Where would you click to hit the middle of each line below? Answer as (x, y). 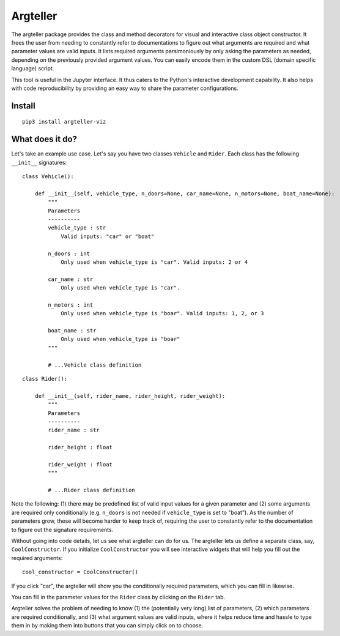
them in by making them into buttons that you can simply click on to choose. (107, 626)
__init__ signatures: (39, 162)
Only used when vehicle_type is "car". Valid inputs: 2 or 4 (154, 262)
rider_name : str (74, 430)
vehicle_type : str (77, 228)
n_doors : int (69, 253)
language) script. (33, 69)
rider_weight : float (80, 464)
